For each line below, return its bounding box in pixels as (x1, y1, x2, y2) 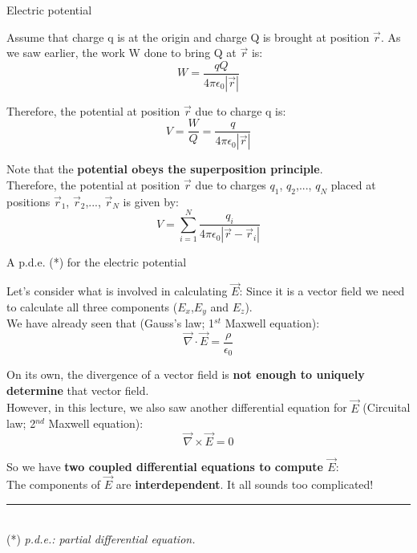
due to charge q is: (195, 102, 286, 119)
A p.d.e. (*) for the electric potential (6, 254, 187, 270)
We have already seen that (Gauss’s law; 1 (6, 315, 215, 331)
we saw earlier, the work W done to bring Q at (6, 44, 237, 61)
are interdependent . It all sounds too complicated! (115, 475, 374, 492)
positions (6, 193, 51, 209)
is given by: (123, 193, 179, 209)
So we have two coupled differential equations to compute (6, 458, 323, 475)
